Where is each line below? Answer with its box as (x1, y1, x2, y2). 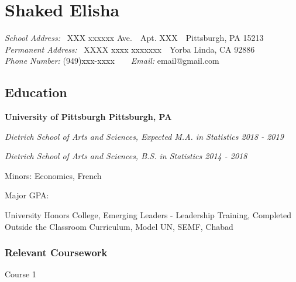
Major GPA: (5, 189, 49, 201)
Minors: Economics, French (5, 169, 102, 181)
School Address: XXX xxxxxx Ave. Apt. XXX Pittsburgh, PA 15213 (5, 32, 264, 44)
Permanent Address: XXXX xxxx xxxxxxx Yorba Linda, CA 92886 (5, 43, 255, 55)
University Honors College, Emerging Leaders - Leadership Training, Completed (5, 209, 291, 221)
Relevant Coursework (5, 245, 108, 260)
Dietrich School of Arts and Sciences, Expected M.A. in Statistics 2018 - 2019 (5, 130, 284, 142)
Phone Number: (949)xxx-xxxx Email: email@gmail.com (5, 54, 219, 67)
